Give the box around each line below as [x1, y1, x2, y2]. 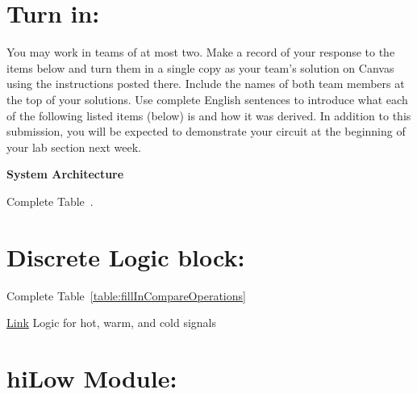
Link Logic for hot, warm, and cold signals [6, 314, 217, 331]
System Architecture [6, 166, 124, 182]
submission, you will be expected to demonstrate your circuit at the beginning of [6, 123, 406, 140]
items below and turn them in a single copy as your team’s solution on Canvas [6, 59, 394, 76]
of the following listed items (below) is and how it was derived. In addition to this [6, 107, 411, 124]
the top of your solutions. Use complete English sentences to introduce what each [6, 90, 408, 107]
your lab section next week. [6, 138, 141, 155]
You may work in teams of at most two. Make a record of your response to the [6, 44, 395, 61]
